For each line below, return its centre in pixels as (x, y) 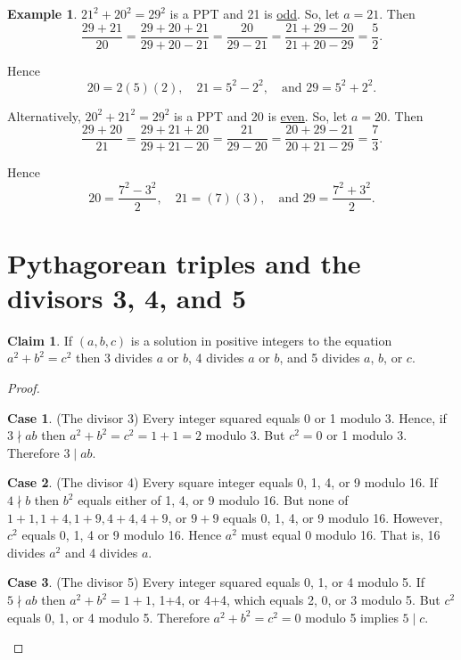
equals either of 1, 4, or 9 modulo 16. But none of (213, 500)
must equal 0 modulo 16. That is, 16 (341, 535)
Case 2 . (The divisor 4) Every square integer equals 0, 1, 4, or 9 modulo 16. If (222, 482)
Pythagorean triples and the (184, 262)
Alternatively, (44, 115)
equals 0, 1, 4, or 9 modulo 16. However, (333, 517)
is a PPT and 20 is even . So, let (261, 115)
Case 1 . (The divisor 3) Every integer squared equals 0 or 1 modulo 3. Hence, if (227, 417)
